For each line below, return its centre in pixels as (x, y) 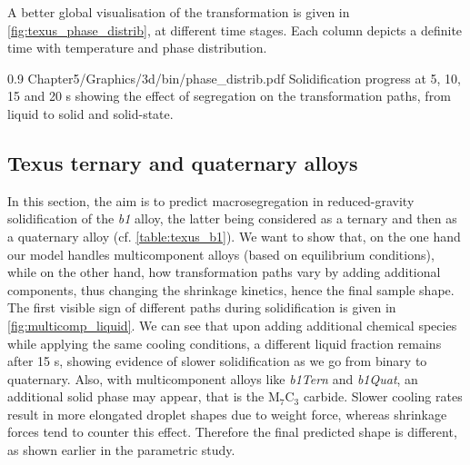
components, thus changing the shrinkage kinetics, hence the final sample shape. (231, 289)
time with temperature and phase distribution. (137, 48)
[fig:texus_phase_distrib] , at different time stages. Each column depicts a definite (235, 30)
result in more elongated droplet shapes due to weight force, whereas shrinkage (227, 414)
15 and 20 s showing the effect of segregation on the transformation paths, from (229, 96)
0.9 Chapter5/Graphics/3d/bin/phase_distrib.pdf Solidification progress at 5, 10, (234, 78)
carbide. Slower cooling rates (383, 396)
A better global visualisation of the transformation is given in (179, 12)
